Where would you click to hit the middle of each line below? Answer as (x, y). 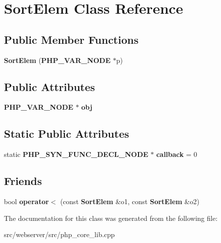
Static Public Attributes (67, 134)
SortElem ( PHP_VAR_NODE (57, 60)
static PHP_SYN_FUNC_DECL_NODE (76, 154)
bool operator (27, 201)
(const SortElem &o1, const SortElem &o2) (130, 201)
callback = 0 (177, 154)
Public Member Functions (71, 39)
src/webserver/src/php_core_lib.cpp (59, 234)
